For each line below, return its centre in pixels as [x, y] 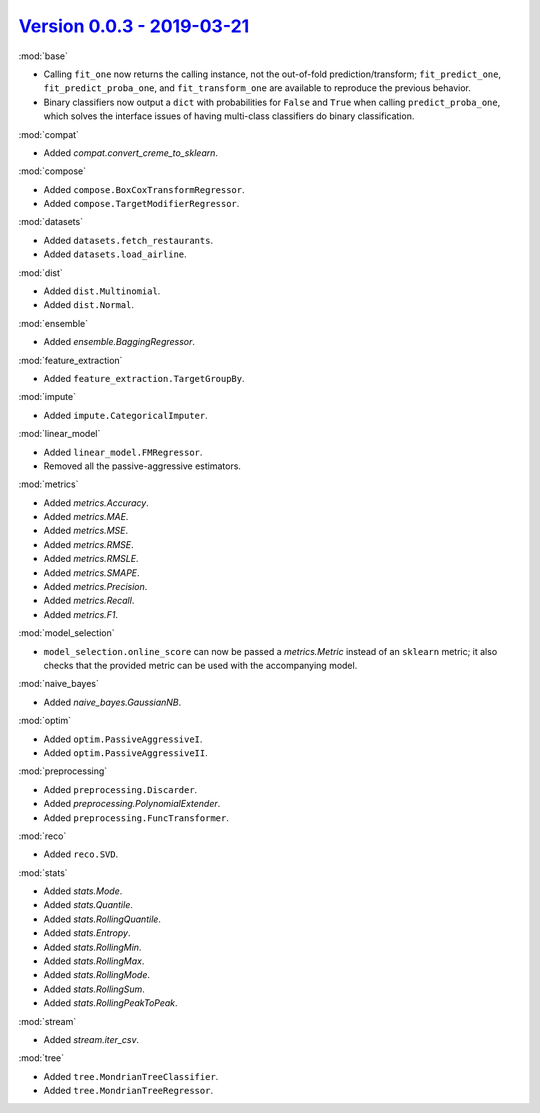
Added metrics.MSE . [86, 531]
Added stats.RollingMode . [96, 975]
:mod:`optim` [45, 721]
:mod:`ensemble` [53, 323]
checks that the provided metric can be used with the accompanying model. [200, 665]
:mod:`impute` [47, 397]
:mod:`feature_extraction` [70, 360]
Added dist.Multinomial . [102, 291]
